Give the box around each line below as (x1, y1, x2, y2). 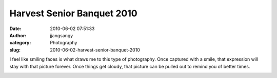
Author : (9, 32, 27, 38)
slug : (9, 46, 21, 53)
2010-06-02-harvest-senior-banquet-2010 (50, 46, 141, 53)
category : (9, 40, 31, 46)
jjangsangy (50, 32, 73, 38)
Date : (9, 25, 22, 32)
